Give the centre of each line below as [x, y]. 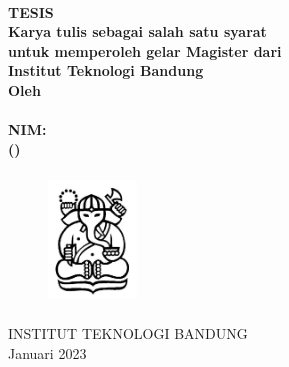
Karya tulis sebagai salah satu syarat [137, 31]
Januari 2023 [47, 352]
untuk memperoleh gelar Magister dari [145, 50]
